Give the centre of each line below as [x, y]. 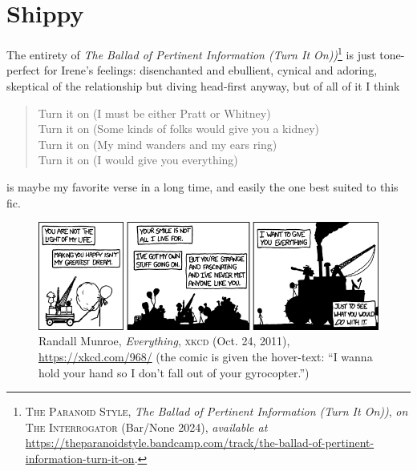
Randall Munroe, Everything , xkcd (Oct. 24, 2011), [164, 341]
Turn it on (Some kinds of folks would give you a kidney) [179, 129]
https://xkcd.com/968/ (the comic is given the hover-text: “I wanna [206, 356]
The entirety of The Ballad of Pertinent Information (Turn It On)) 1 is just [191, 53]
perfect [24, 70]
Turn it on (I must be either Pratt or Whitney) [154, 113]
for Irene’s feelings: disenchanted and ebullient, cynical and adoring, [211, 70]
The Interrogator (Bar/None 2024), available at [146, 427]
